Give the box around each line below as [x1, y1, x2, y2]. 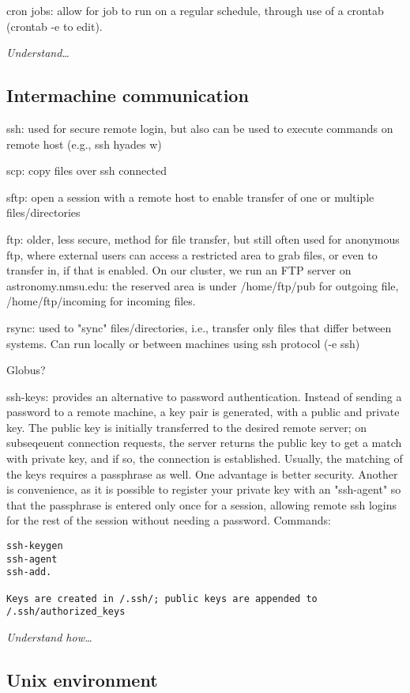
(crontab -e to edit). [6, 17, 103, 34]
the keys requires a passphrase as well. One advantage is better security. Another [6, 465, 398, 482]
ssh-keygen [6, 540, 63, 552]
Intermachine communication [6, 83, 249, 108]
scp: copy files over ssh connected [6, 162, 167, 179]
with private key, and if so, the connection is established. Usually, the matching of [6, 450, 403, 467]
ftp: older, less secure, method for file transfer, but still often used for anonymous [6, 230, 400, 247]
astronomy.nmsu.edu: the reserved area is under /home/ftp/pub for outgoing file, [6, 277, 399, 293]
